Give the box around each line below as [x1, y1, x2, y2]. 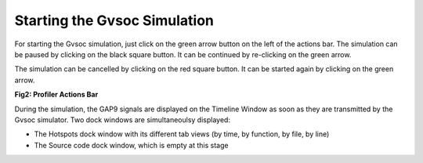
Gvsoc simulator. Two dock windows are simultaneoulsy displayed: [14, 114, 231, 125]
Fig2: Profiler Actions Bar [14, 90, 99, 100]
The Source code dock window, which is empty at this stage [34, 140, 229, 150]
